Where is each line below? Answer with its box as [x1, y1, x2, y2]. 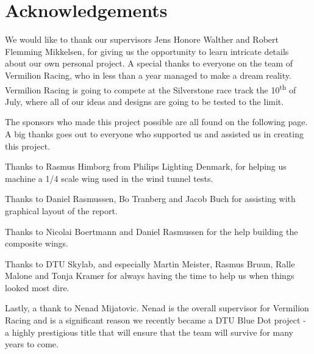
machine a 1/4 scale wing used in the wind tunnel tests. [5, 172, 213, 184]
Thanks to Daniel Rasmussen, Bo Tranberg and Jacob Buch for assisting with [5, 192, 296, 205]
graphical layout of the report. [5, 204, 118, 217]
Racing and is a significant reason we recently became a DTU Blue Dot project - [5, 314, 306, 327]
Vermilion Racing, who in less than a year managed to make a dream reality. [5, 68, 291, 81]
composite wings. [5, 237, 68, 250]
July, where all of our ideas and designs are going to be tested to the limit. [5, 95, 284, 107]
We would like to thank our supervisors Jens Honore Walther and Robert [5, 33, 279, 46]
